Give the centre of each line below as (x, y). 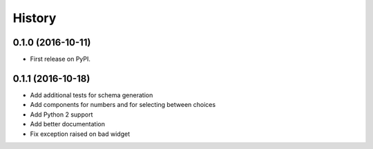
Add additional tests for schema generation (92, 95)
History (35, 18)
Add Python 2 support (61, 115)
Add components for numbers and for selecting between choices (123, 105)
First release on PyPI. (60, 59)
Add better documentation (67, 124)
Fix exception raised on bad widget (80, 134)
